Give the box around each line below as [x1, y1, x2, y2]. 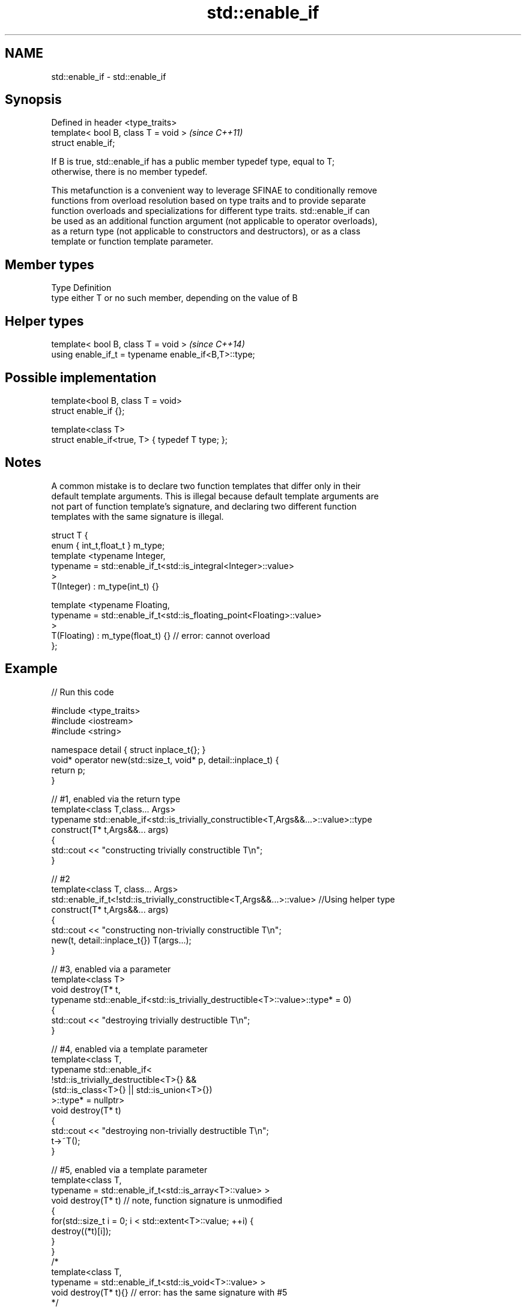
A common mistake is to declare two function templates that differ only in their [51, 480, 361, 491]
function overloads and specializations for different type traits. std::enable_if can [51, 206, 370, 216]
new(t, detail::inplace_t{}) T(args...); [51, 934, 192, 945]
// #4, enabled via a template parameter [51, 1043, 208, 1054]
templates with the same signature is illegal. [51, 511, 224, 522]
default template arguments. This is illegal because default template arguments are [51, 490, 379, 501]
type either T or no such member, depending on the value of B [51, 293, 298, 303]
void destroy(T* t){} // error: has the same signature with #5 [51, 1287, 288, 1297]
